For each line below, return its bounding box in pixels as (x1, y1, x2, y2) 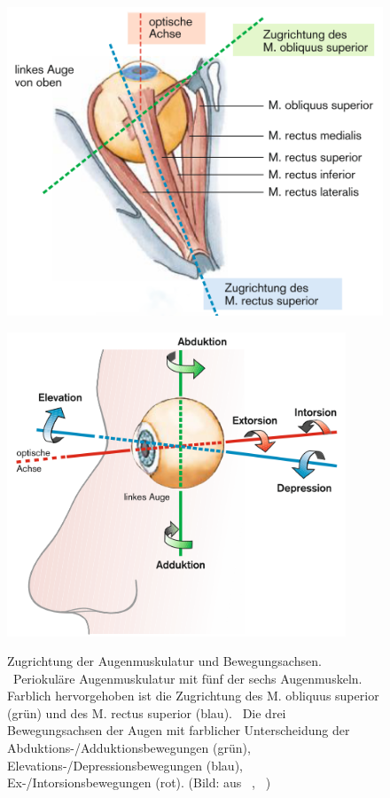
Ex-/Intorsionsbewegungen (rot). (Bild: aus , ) (7, 773, 271, 792)
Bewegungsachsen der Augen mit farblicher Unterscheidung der (7, 721, 350, 739)
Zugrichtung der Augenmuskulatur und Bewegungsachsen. (7, 652, 322, 670)
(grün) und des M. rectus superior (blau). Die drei (7, 703, 286, 722)
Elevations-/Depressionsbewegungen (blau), (7, 755, 243, 774)
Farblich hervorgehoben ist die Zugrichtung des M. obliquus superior (7, 686, 379, 705)
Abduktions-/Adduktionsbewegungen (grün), (7, 739, 251, 757)
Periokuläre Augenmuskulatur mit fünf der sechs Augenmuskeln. (12, 669, 363, 687)
